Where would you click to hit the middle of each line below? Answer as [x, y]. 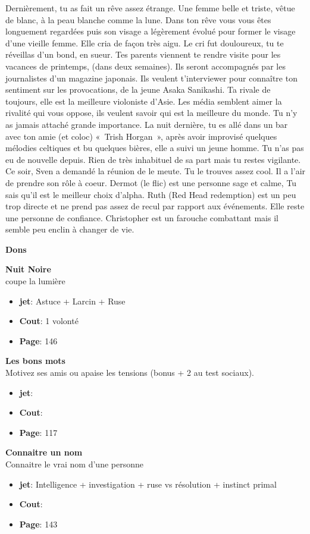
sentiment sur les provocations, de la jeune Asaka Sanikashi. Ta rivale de [138, 89]
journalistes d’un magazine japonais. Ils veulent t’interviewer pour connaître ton [151, 78]
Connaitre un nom [44, 452]
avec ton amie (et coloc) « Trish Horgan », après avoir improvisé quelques [141, 136]
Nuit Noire [28, 269]
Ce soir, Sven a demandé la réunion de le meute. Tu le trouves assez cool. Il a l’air [156, 171]
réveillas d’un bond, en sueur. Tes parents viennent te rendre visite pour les [143, 54]
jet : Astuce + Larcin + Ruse [72, 301]
